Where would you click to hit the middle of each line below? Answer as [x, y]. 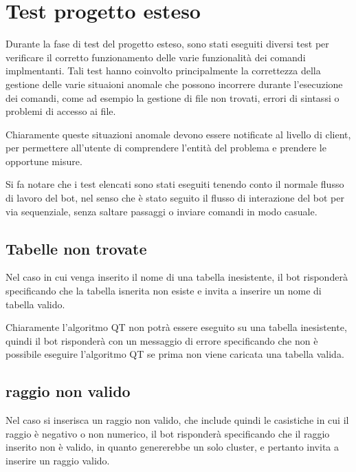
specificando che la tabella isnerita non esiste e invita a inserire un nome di [164, 291]
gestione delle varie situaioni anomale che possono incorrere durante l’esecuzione [174, 84]
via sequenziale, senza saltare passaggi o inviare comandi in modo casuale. [162, 211]
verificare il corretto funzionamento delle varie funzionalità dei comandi [156, 57]
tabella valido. [35, 304]
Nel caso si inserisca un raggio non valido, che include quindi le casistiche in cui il [177, 420]
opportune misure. [44, 161]
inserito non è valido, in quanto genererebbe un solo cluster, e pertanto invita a [173, 447]
